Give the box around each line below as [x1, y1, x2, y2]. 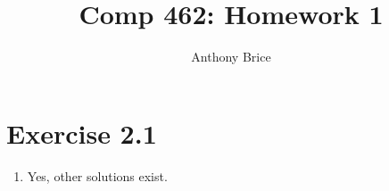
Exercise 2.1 [6, 114, 157, 151]
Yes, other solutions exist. [27, 166, 168, 185]
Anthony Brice [191, 47, 271, 66]
